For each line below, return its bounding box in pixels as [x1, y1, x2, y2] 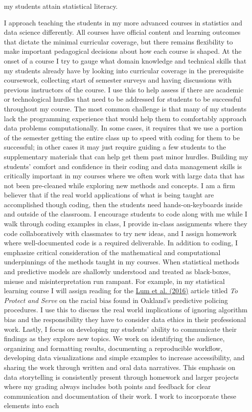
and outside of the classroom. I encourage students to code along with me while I [4, 209, 248, 219]
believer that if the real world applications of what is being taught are [4, 190, 214, 200]
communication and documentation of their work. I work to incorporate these [4, 390, 236, 401]
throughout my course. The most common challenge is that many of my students [4, 103, 247, 113]
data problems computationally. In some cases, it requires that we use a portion [4, 123, 243, 133]
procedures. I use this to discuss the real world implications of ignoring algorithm [4, 304, 248, 315]
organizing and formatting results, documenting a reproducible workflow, [4, 343, 223, 353]
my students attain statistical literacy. [4, 1, 118, 11]
